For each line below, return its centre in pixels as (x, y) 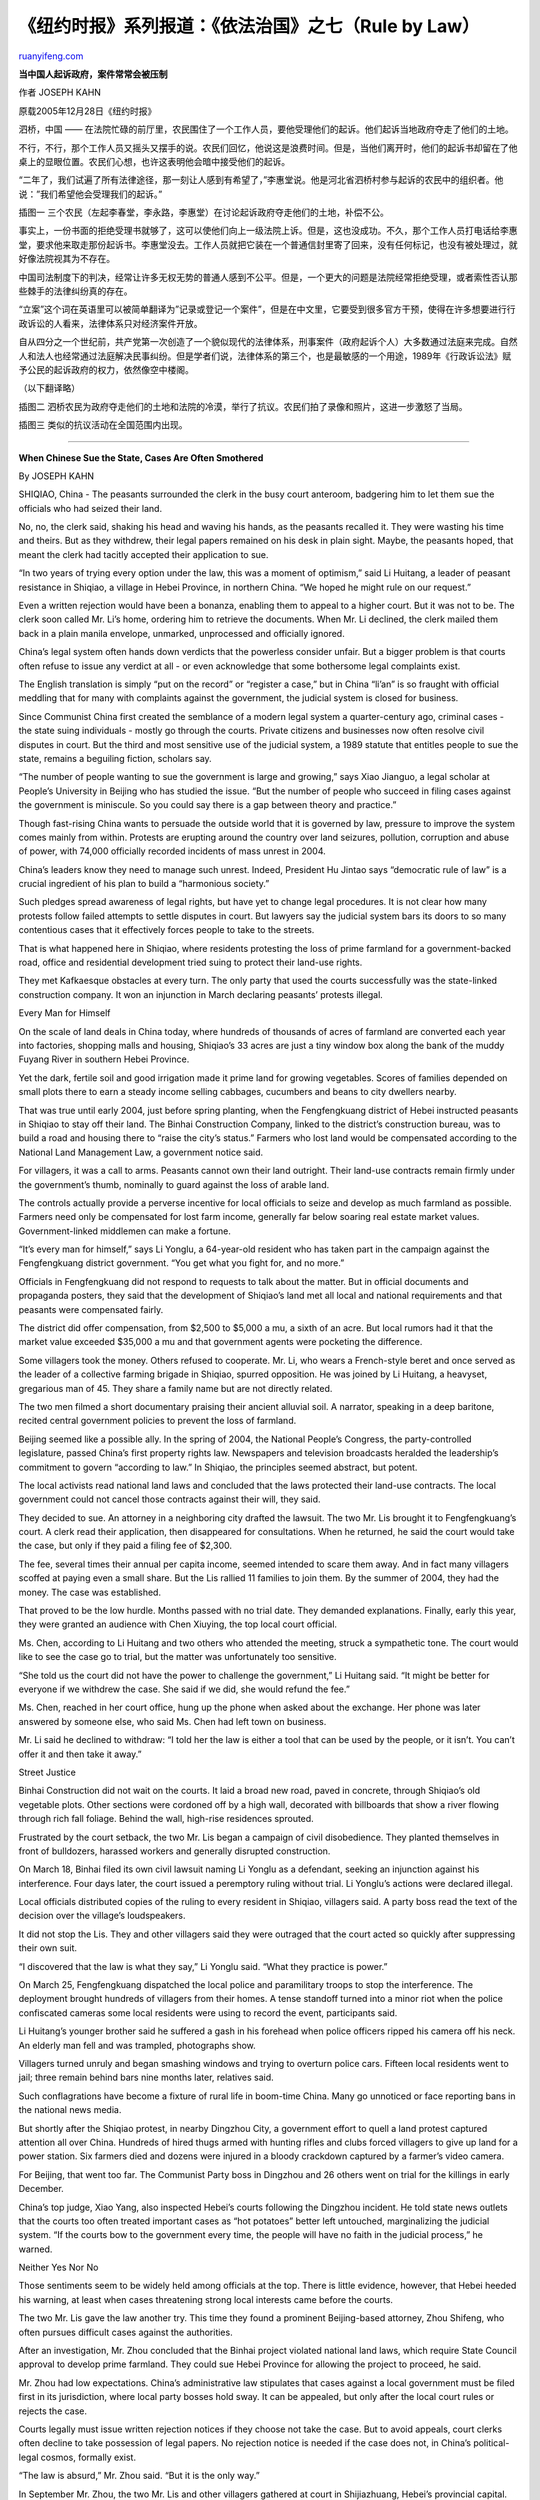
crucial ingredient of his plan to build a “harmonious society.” (144, 884)
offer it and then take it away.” (80, 1754)
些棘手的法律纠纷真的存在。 (75, 291)
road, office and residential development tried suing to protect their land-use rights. (190, 962)
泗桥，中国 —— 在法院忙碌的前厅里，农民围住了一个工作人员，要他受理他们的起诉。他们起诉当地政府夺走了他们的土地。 (266, 129)
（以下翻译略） (49, 388)
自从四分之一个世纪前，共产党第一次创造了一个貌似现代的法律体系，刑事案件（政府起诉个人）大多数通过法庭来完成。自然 (268, 342)
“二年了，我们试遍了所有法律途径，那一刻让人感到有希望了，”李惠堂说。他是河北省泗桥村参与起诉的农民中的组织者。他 (261, 180)
